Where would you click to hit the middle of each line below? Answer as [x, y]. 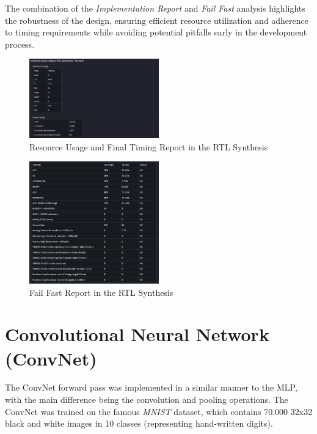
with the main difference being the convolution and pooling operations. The [147, 399]
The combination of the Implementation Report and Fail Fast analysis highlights [155, 8]
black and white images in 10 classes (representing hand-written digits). [139, 423]
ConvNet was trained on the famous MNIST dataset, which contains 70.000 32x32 [159, 411]
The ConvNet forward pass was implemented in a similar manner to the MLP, [151, 387]
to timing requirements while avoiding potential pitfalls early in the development [156, 32]
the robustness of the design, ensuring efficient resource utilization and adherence [157, 20]
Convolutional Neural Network [137, 334]
